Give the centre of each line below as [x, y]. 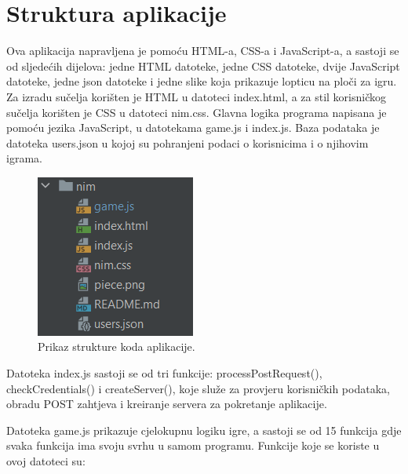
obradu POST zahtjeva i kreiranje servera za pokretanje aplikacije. [167, 404]
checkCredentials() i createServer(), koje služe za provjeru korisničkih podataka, [198, 388]
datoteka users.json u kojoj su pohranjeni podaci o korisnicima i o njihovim [188, 142]
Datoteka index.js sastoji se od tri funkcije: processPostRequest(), [164, 373]
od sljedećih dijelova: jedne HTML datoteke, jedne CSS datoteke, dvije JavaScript [203, 66]
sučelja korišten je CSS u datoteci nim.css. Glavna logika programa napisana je [197, 112]
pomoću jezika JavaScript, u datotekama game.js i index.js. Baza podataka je [193, 128]
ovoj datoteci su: [46, 461]
